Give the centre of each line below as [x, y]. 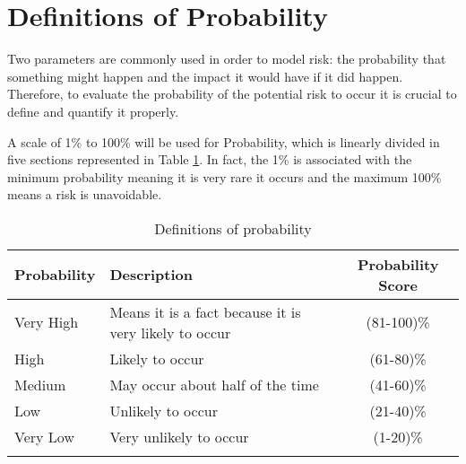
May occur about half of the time [214, 384]
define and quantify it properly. [93, 111]
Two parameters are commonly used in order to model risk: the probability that [227, 59]
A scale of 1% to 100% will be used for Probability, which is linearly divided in [224, 141]
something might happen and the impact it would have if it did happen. [205, 76]
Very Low [44, 436]
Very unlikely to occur [179, 436]
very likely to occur [170, 332]
